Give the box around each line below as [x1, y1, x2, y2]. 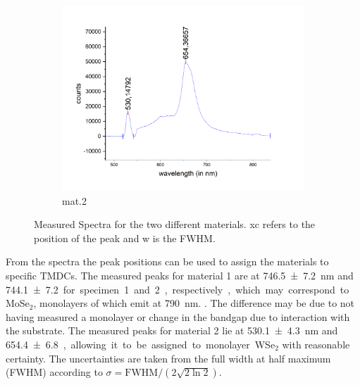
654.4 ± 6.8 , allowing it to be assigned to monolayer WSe [6, 336, 275, 351]
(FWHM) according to [6, 365, 103, 379]
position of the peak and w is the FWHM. [34, 230, 216, 245]
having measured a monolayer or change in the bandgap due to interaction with [6, 309, 350, 324]
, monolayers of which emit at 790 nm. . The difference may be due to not [33, 296, 355, 310]
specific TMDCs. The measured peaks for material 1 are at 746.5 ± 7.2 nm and [6, 268, 354, 282]
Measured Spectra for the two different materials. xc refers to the [34, 217, 316, 232]
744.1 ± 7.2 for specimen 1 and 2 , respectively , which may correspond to [6, 282, 349, 296]
